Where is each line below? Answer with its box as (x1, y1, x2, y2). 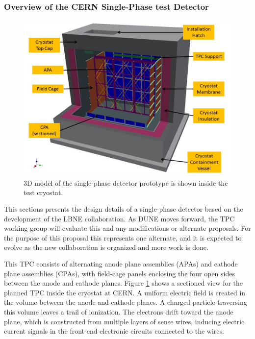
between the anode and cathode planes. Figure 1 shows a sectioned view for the (4, 278, 243, 288)
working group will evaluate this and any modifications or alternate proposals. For (4, 223, 251, 233)
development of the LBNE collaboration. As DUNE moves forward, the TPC (4, 213, 235, 223)
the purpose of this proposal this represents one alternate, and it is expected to (4, 232, 242, 242)
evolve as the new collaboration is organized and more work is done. (4, 242, 208, 252)
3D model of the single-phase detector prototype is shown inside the (24, 177, 228, 188)
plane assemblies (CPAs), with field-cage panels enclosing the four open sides (4, 268, 235, 278)
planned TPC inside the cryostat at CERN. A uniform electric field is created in (4, 287, 246, 297)
